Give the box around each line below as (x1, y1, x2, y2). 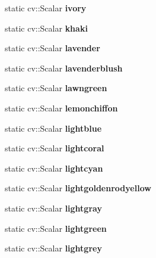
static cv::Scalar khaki (5, 21, 88, 34)
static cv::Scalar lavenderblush (5, 61, 123, 74)
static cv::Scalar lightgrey (5, 242, 102, 254)
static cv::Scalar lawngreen (5, 82, 107, 94)
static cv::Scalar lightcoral (5, 142, 104, 154)
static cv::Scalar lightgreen (5, 222, 107, 234)
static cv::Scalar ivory (5, 2, 87, 14)
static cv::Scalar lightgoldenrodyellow (5, 182, 151, 194)
